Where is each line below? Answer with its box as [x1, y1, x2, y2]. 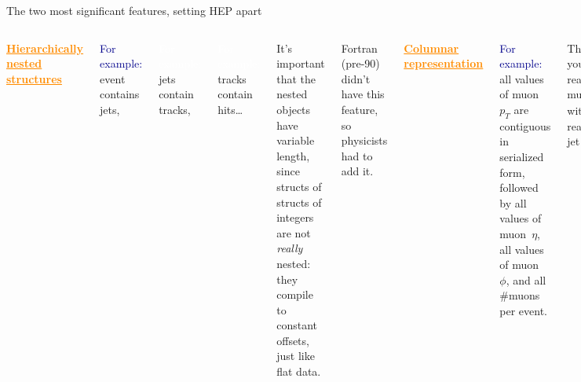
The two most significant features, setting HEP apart [6, 2, 262, 18]
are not [276, 224, 311, 241]
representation [404, 55, 484, 72]
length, [276, 147, 310, 163]
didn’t [341, 70, 371, 86]
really [276, 240, 303, 256]
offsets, [276, 332, 309, 348]
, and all [506, 271, 546, 288]
